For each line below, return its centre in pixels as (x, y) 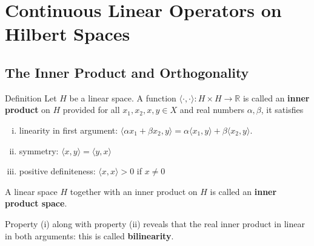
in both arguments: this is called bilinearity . (89, 235)
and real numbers (212, 110)
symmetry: (39, 150)
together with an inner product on (134, 191)
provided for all (91, 110)
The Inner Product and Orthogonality (127, 72)
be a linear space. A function (123, 97)
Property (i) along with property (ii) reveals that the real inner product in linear (155, 223)
